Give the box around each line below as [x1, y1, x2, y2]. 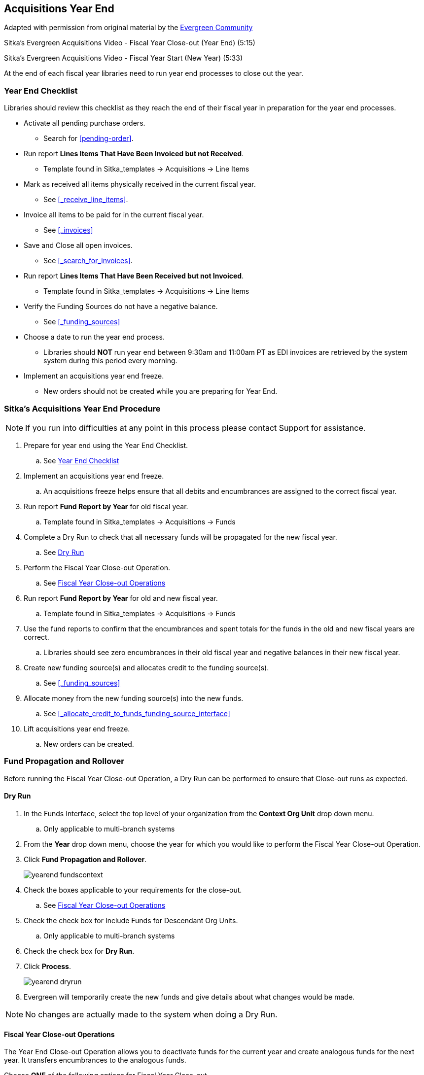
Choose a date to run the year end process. [24, 333, 165, 342]
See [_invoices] [43, 226, 93, 235]
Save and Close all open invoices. [24, 241, 133, 250]
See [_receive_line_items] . [43, 195, 128, 204]
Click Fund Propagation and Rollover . [24, 855, 147, 864]
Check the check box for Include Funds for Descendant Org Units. [24, 916, 238, 925]
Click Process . [24, 962, 71, 971]
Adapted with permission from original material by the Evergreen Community [4, 23, 253, 32]
